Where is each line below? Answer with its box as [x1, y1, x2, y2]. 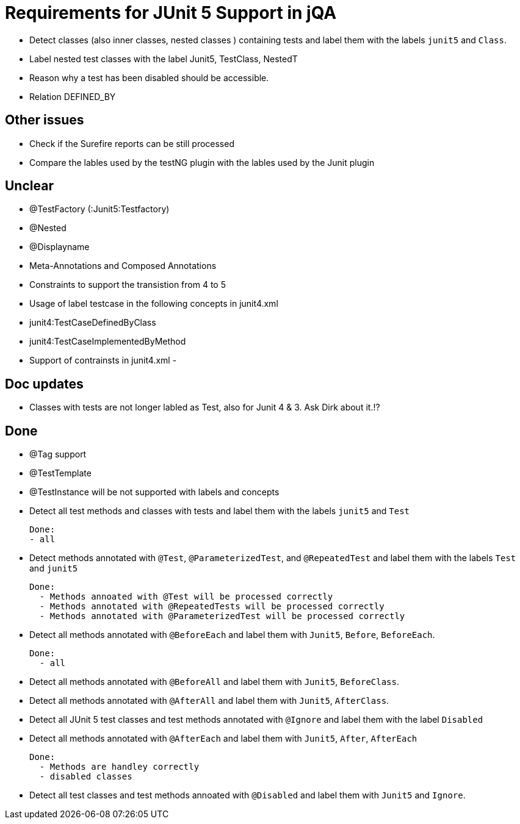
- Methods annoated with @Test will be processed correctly [39, 592, 333, 602]
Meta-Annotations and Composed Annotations [29, 260, 217, 271]
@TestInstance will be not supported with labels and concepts [29, 487, 280, 498]
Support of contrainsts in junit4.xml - [29, 355, 177, 366]
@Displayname [29, 242, 90, 253]
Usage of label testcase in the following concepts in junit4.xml [29, 298, 278, 309]
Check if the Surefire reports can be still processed [29, 138, 234, 149]
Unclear [5, 178, 54, 194]
